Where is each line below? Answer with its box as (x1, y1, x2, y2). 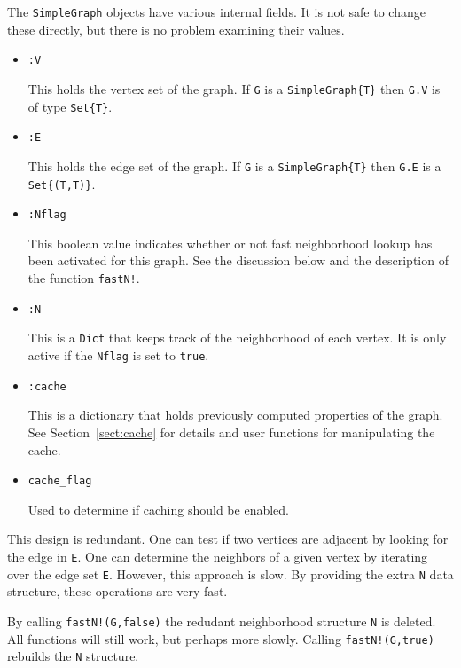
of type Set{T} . (27, 97, 113, 115)
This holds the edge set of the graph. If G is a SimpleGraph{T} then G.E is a (27, 156, 441, 175)
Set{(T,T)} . (27, 174, 96, 193)
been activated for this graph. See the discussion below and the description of (27, 251, 449, 270)
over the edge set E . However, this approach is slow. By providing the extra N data (7, 564, 454, 583)
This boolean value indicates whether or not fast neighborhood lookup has (27, 233, 433, 252)
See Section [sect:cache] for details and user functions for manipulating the (27, 422, 435, 441)
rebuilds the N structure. (7, 647, 139, 665)
